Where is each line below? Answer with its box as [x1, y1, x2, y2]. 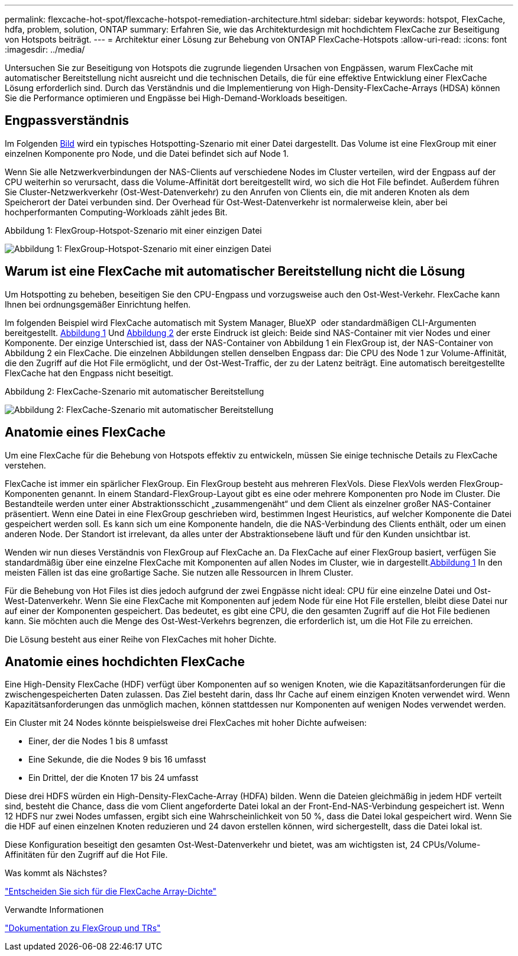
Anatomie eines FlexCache [5, 425, 166, 440]
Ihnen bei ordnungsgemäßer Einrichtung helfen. [5, 299, 191, 309]
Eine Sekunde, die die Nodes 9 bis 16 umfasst [28, 754, 206, 765]
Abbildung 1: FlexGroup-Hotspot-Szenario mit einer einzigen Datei [5, 225, 262, 235]
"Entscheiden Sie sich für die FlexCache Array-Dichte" [5, 886, 217, 897]
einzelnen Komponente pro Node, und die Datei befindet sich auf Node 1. [5, 148, 289, 159]
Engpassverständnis [5, 113, 129, 128]
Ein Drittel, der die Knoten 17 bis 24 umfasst [28, 773, 199, 783]
